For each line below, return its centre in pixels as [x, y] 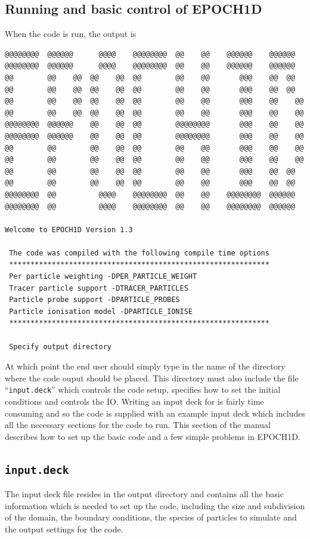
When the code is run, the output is [71, 34]
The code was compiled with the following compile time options [139, 253]
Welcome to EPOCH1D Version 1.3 [69, 230]
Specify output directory [60, 346]
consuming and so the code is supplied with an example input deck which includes [155, 413]
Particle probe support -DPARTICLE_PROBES [94, 300]
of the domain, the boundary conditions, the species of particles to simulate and [151, 517]
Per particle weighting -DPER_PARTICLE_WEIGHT [103, 277]
